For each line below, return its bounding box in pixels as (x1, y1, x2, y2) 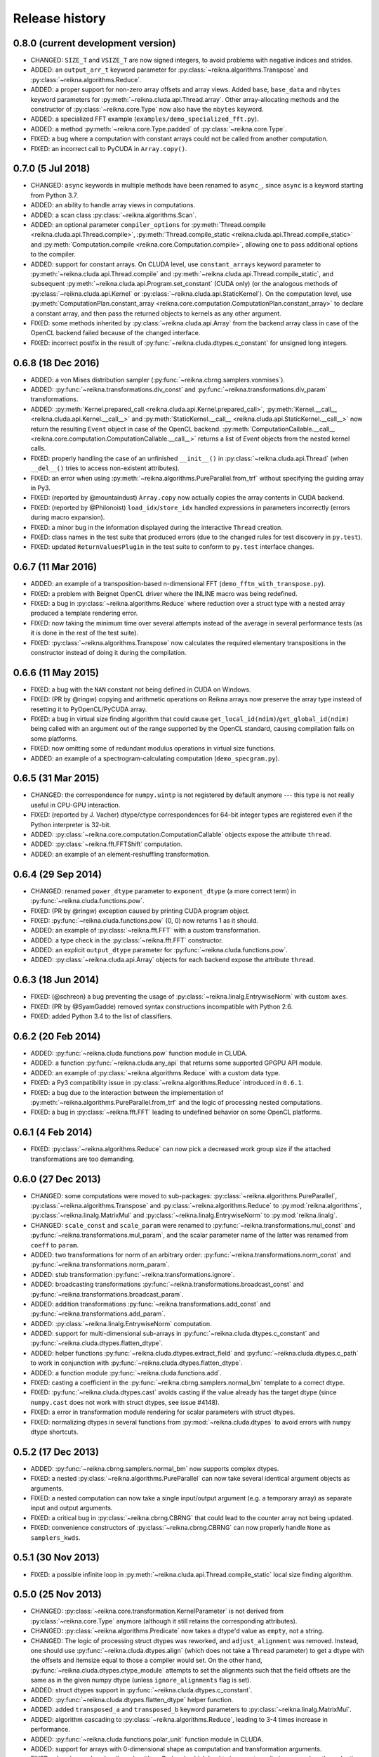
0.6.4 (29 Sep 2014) (13, 868, 102, 880)
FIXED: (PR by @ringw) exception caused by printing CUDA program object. (30, 907, 251, 915)
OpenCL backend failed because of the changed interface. (30, 329, 201, 337)
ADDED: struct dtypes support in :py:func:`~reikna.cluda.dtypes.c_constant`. (30, 1685, 253, 1694)
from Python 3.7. (30, 190, 79, 200)
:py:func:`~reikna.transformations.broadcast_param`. (30, 1290, 184, 1298)
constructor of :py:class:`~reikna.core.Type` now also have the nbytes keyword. (30, 105, 264, 114)
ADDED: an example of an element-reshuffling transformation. (30, 850, 211, 858)
